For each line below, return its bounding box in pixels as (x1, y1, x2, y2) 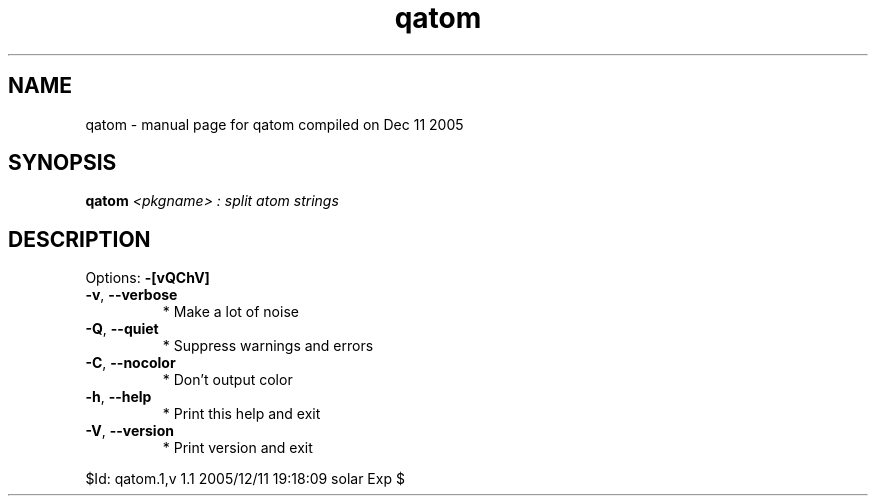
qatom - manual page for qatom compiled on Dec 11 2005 (85, 115, 464, 133)
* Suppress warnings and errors (162, 337, 374, 355)
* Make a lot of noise (162, 303, 299, 321)
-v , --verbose (85, 286, 178, 304)
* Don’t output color (162, 371, 293, 389)
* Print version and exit (162, 439, 313, 457)
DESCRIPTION (8, 226, 151, 252)
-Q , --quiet (85, 320, 159, 338)
